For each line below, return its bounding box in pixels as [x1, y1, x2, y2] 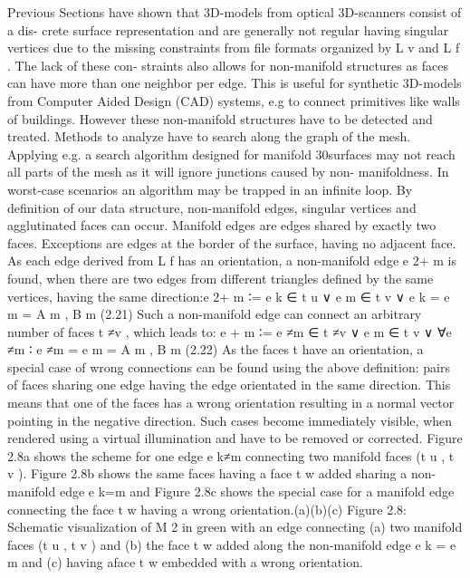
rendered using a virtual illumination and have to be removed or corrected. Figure [7, 429, 463, 448]
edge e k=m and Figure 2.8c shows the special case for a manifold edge [59, 482, 455, 501]
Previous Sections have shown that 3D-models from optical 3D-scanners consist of [7, 3, 462, 21]
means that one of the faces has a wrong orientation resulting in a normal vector [7, 393, 455, 412]
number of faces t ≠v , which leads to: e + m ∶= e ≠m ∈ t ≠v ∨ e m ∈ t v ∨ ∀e [7, 322, 452, 341]
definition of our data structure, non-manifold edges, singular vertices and [7, 197, 417, 217]
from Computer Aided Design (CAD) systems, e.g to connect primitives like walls [7, 91, 460, 110]
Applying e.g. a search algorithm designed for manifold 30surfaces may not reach [7, 144, 456, 163]
